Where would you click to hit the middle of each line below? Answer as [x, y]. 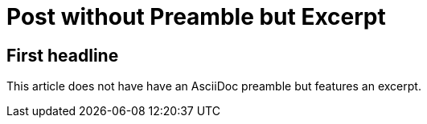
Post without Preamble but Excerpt [196, 17]
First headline [63, 55]
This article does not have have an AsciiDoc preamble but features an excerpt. [214, 86]
